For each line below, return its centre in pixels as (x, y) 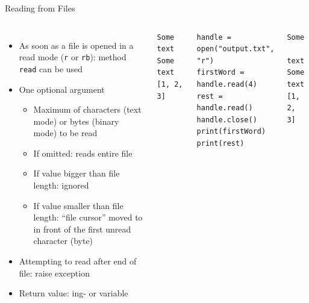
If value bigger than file (76, 173)
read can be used (51, 68)
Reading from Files (40, 8)
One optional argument (62, 89)
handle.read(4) (227, 84)
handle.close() (227, 120)
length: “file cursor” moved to (88, 217)
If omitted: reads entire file (83, 153)
